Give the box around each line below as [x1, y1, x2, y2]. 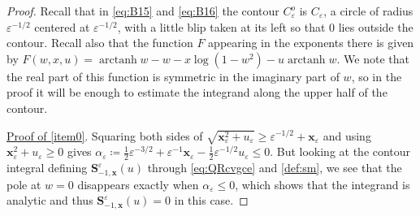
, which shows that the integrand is [235, 175, 410, 192]
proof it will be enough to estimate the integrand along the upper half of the [6, 84, 388, 101]
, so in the [351, 67, 402, 84]
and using [323, 127, 371, 144]
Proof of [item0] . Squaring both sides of [6, 127, 203, 144]
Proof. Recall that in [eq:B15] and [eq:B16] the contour [6, 2, 279, 19]
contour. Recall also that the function [6, 34, 193, 51]
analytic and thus [6, 192, 93, 209]
